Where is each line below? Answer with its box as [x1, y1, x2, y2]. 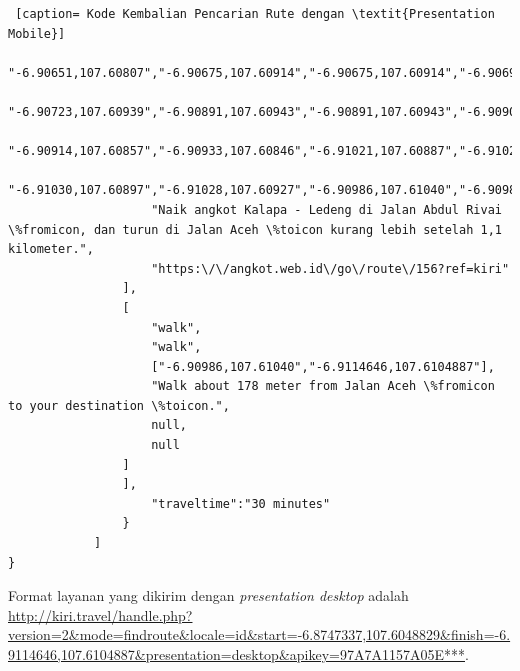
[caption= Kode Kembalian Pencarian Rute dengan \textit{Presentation [15, 7, 495, 21]
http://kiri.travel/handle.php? [8, 604, 193, 625]
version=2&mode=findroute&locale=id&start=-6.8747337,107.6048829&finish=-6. [8, 624, 511, 645]
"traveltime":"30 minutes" [151, 496, 331, 511]
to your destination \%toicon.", [8, 398, 230, 413]
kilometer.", [8, 242, 94, 257]
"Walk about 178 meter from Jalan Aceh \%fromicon [151, 379, 495, 394]
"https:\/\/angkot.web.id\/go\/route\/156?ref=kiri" [151, 261, 510, 276]
